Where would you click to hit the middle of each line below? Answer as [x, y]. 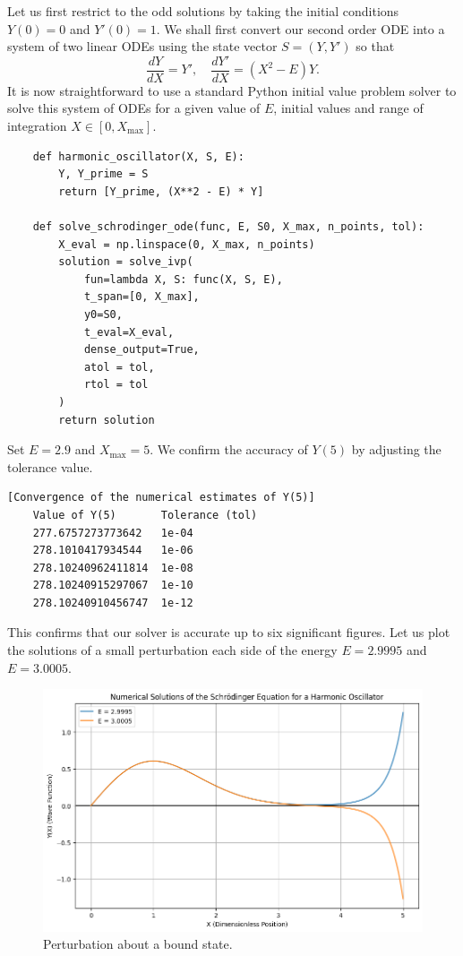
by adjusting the [396, 449]
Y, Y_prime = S [103, 174]
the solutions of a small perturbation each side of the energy [172, 650]
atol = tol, [119, 367]
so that [375, 46]
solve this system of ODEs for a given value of [134, 108]
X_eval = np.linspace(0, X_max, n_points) [187, 244]
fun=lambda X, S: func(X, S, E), [183, 279]
